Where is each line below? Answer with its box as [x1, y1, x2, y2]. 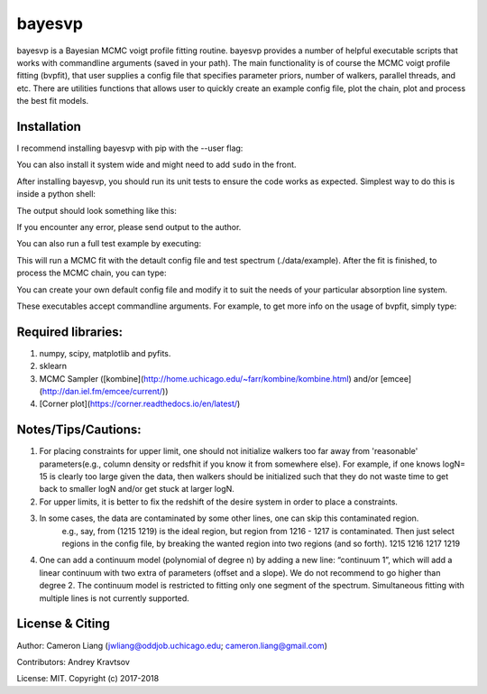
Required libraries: [16, 324, 124, 339]
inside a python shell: [16, 189, 96, 199]
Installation [16, 118, 81, 134]
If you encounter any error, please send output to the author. [16, 221, 242, 232]
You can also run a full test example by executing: [16, 238, 202, 249]
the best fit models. [16, 96, 89, 106]
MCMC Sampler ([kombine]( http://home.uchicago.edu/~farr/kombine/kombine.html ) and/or [39, 373, 379, 384]
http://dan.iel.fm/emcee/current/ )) [41, 386, 169, 396]
